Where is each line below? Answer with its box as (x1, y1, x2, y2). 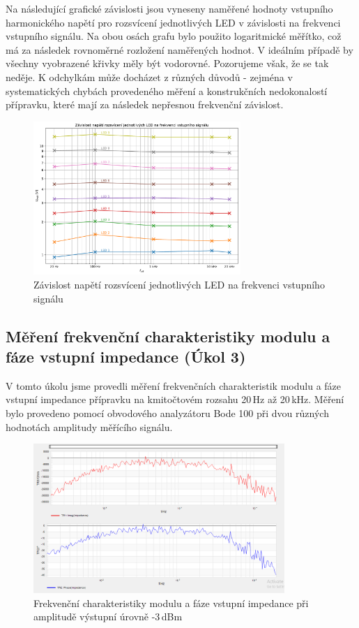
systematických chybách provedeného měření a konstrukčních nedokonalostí (6, 83, 328, 98)
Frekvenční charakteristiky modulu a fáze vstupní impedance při (33, 595, 309, 610)
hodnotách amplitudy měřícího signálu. (6, 419, 173, 434)
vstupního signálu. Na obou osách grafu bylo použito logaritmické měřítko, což (6, 29, 342, 43)
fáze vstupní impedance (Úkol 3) (6, 346, 246, 367)
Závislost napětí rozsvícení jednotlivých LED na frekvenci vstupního (33, 277, 325, 292)
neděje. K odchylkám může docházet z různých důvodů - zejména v (6, 69, 293, 84)
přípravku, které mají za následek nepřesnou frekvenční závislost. (6, 97, 284, 112)
